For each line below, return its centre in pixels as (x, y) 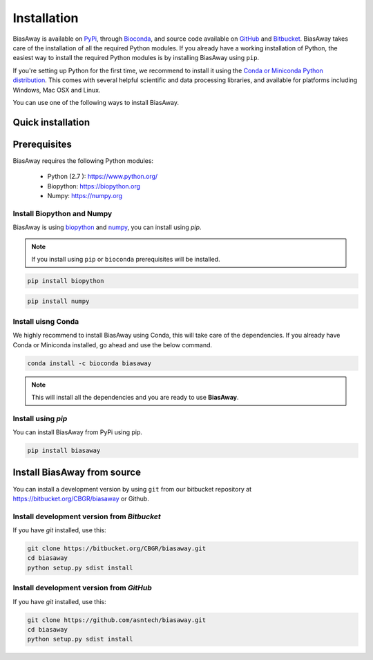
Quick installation (51, 122)
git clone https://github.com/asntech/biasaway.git (117, 620)
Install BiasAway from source (77, 473)
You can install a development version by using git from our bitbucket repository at (132, 489)
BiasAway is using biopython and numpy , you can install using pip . (107, 227)
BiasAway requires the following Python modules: (83, 161)
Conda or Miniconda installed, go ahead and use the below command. (113, 344)
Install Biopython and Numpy (63, 213)
